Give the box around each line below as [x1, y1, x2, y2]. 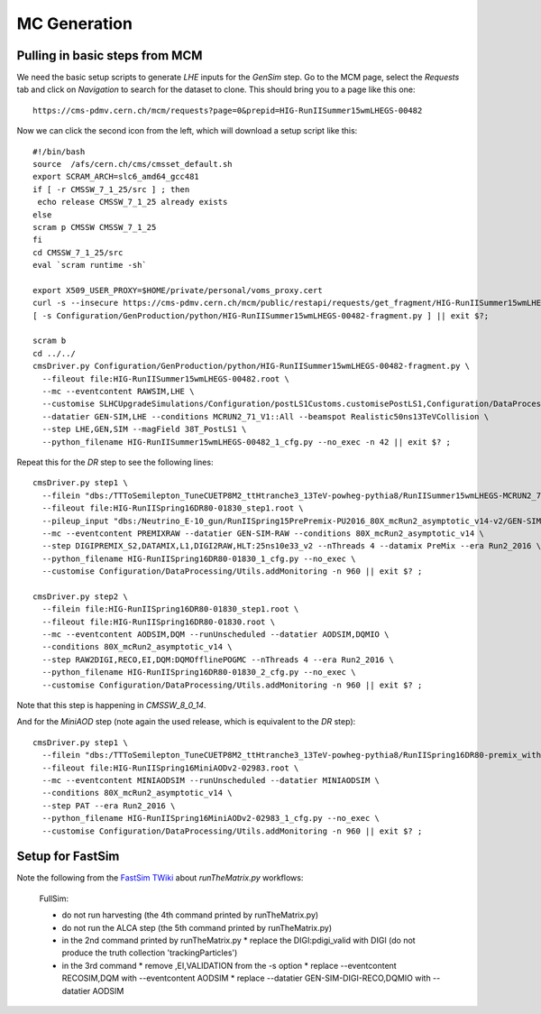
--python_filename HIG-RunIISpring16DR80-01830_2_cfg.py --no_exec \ [41, 668, 356, 678]
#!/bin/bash [32, 146, 86, 157]
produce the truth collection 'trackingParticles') [61, 947, 238, 958]
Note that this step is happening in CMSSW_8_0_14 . [16, 700, 206, 711]
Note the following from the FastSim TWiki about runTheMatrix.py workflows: [16, 872, 304, 883]
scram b [32, 336, 67, 346]
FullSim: [39, 893, 69, 904]
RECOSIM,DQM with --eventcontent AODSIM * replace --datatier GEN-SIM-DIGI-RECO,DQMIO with [61, 973, 432, 983]
